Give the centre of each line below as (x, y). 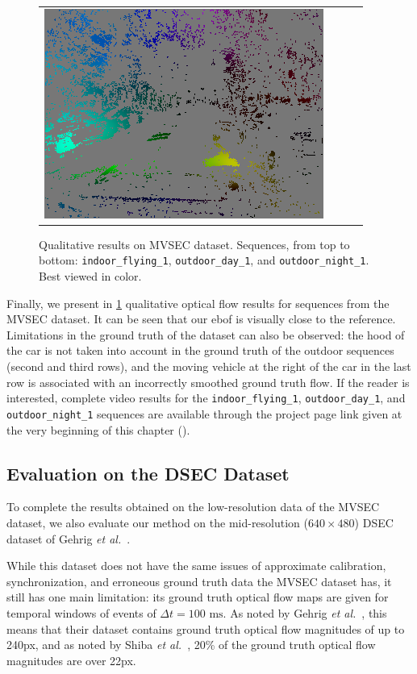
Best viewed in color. (90, 276)
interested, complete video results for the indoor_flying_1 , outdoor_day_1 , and (206, 398)
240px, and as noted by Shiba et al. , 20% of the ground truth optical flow (191, 645)
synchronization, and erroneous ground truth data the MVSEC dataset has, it (199, 581)
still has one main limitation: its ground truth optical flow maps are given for (198, 597)
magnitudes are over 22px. (71, 660)
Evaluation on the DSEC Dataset (148, 473)
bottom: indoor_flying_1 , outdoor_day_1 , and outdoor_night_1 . (204, 260)
